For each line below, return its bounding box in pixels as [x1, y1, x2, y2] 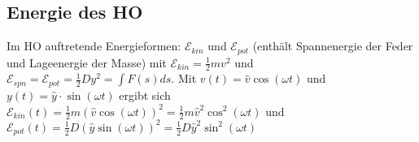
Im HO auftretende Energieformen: [7, 37, 181, 54]
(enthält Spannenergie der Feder [252, 37, 413, 54]
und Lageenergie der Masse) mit [7, 54, 167, 71]
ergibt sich [119, 86, 171, 103]
